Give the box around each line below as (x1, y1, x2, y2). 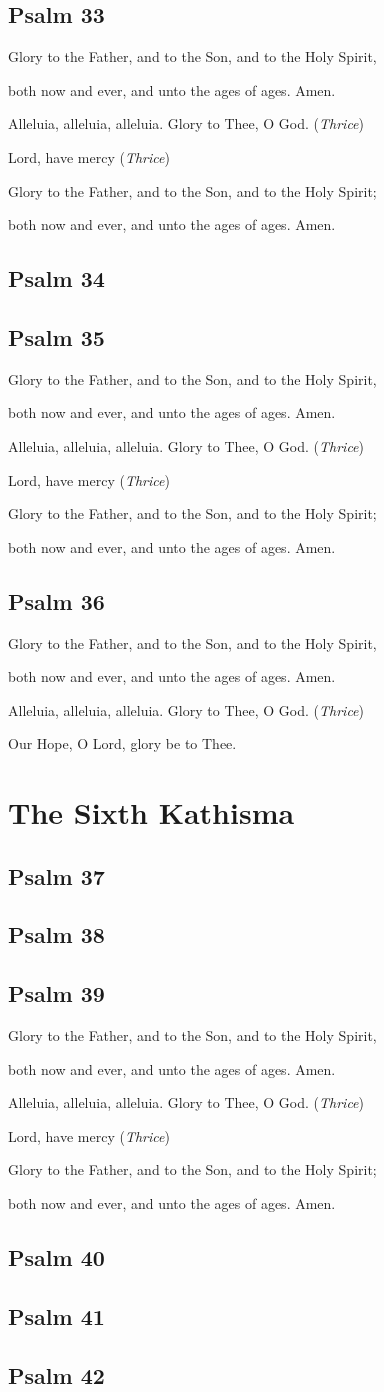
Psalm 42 (8, 1359, 105, 1390)
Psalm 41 (8, 1300, 105, 1331)
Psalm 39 (8, 978, 105, 1009)
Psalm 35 (8, 321, 105, 352)
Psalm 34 (8, 263, 105, 294)
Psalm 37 (8, 860, 105, 891)
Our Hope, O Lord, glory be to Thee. (8, 733, 237, 754)
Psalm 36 (8, 585, 105, 616)
